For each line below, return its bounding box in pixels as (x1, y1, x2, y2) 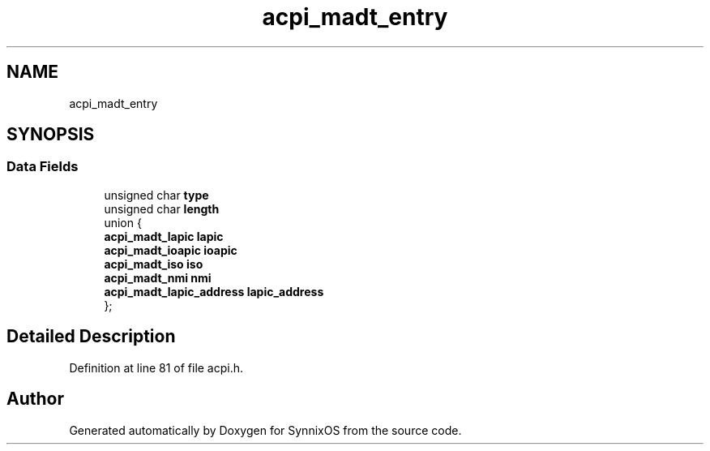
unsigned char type (104, 187, 209, 202)
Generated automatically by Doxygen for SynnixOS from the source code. (69, 423, 462, 437)
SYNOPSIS (6, 124, 95, 145)
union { (104, 215, 142, 230)
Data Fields (6, 158, 79, 175)
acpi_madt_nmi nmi (104, 270, 212, 285)
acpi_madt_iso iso (104, 256, 203, 271)
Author (6, 389, 64, 410)
